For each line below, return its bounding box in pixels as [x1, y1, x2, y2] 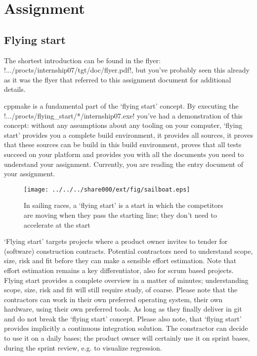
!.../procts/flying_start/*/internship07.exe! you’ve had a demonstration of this [4, 110, 243, 120]
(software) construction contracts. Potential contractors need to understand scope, [4, 245, 253, 256]
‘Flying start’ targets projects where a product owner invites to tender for [4, 236, 228, 246]
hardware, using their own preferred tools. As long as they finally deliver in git [4, 304, 242, 314]
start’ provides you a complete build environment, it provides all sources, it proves [4, 129, 253, 140]
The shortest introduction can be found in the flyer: [4, 55, 161, 65]
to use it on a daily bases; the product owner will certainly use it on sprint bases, [4, 333, 250, 343]
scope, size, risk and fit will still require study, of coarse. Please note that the [4, 284, 238, 295]
